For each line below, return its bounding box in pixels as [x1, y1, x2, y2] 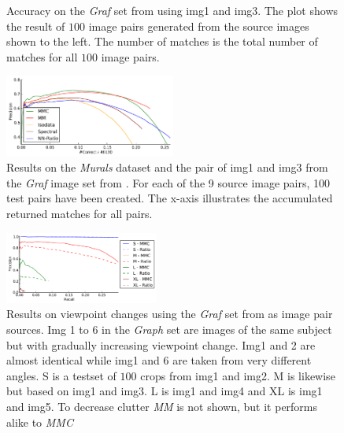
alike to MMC [6, 413, 73, 430]
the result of [6, 17, 65, 34]
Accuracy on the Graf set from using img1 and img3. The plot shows [6, 2, 338, 18]
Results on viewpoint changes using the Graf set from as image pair [6, 305, 333, 322]
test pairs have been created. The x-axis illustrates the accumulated [6, 190, 333, 206]
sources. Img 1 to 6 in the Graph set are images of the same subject [6, 321, 332, 338]
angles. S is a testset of [6, 367, 117, 383]
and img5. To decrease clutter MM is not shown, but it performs [6, 398, 318, 414]
